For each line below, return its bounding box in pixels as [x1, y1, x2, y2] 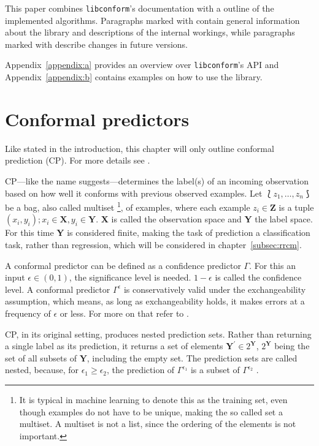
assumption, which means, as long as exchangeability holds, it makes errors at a [5, 295, 305, 308]
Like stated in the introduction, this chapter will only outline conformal [5, 142, 274, 154]
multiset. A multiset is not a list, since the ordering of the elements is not [19, 417, 296, 430]
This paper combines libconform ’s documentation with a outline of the [5, 2, 274, 14]
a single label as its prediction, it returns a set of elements [5, 339, 223, 352]
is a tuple [279, 200, 314, 213]
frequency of [5, 307, 51, 319]
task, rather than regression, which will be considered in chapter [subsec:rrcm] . [5, 238, 302, 251]
